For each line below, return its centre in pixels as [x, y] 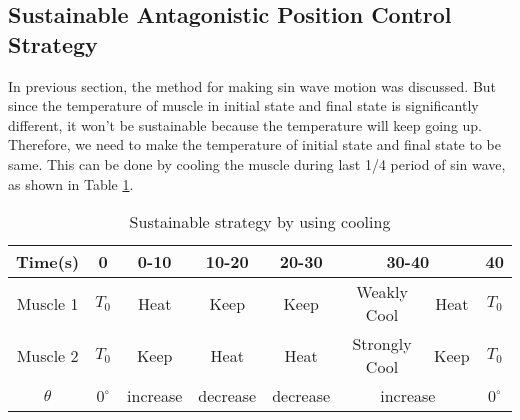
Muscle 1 [47, 303]
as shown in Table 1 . [71, 183]
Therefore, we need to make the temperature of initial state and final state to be [254, 144]
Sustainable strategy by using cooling [260, 222]
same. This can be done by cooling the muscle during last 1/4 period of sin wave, [257, 163]
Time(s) [48, 262]
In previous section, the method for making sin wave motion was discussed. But [252, 85]
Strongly [382, 344]
